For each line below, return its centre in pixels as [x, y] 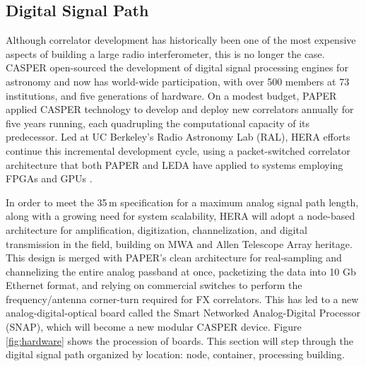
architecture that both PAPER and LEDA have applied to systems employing [175, 164]
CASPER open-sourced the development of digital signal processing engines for [177, 67]
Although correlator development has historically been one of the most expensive [181, 40]
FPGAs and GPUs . [49, 178]
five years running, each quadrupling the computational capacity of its [158, 123]
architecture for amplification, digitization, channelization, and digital [157, 229]
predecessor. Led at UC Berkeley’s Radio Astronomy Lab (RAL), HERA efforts [178, 137]
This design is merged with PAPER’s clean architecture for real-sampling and [174, 258]
